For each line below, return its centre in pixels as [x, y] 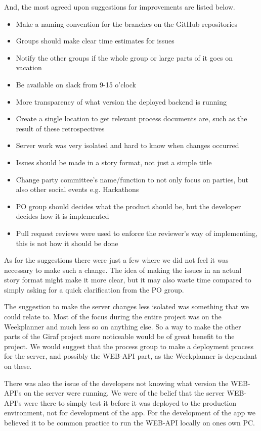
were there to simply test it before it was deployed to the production [130, 402]
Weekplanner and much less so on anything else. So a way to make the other [123, 326]
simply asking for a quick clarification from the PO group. [94, 289]
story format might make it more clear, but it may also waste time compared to [128, 280]
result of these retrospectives [60, 128]
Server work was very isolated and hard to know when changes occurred [127, 145]
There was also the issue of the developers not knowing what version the [116, 383]
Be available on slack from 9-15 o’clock [76, 84]
